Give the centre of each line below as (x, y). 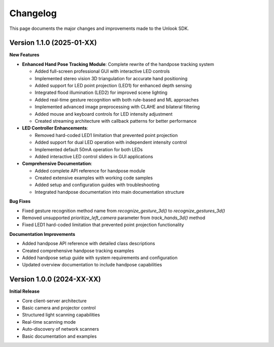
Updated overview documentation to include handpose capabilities (92, 265)
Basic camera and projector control (59, 308)
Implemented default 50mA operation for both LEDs (89, 149)
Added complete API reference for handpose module (90, 170)
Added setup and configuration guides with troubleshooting (97, 185)
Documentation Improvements (42, 234)
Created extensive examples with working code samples (94, 178)
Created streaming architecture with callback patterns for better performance (116, 121)
